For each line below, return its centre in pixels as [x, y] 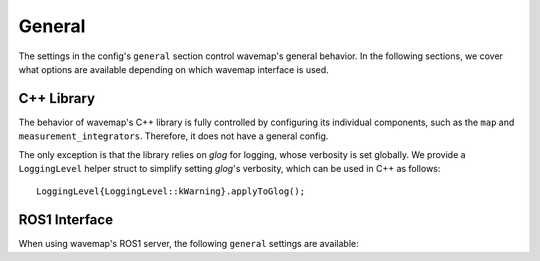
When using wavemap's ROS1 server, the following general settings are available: [188, 244]
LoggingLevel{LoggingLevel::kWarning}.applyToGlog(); [170, 191]
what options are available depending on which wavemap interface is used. [173, 69]
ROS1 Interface [66, 220]
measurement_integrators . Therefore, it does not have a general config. [173, 136]
